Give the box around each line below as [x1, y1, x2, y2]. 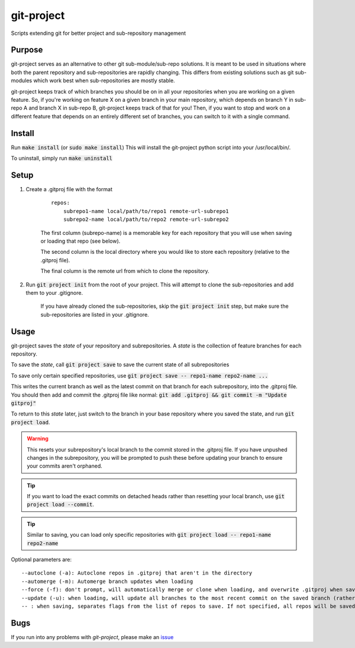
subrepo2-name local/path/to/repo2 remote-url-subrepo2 [63, 216, 229, 223]
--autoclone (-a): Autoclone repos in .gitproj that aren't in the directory [21, 570, 253, 576]
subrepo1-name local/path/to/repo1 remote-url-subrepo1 [63, 208, 229, 214]
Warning [27, 435, 49, 442]
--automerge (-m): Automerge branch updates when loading [21, 578, 193, 585]
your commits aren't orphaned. [27, 462, 103, 470]
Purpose [11, 45, 43, 55]
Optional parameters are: [11, 556, 72, 563]
